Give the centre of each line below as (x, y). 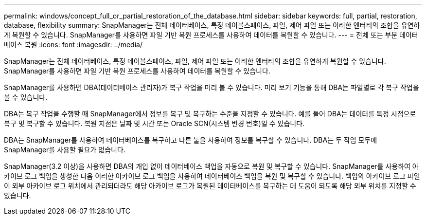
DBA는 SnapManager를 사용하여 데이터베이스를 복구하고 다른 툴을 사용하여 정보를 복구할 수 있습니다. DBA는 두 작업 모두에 (191, 140)
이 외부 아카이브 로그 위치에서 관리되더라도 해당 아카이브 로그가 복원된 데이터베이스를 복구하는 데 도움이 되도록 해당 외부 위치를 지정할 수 (210, 186)
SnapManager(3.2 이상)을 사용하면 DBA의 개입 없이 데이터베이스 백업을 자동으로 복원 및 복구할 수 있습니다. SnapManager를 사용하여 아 (211, 166)
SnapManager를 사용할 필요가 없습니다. (65, 150)
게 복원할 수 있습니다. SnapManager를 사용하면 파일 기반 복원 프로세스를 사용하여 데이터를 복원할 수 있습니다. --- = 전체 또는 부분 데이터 (211, 35)
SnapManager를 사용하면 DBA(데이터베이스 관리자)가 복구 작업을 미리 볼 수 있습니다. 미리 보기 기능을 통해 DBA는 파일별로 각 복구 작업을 (212, 87)
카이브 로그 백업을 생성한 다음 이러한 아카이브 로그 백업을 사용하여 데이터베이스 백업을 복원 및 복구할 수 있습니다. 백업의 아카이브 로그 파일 (212, 176)
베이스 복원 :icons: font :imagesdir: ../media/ (73, 45)
